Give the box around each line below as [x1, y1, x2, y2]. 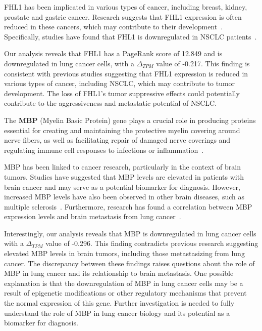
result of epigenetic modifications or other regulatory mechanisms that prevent [4, 287, 247, 298]
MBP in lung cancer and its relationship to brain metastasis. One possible [4, 268, 234, 278]
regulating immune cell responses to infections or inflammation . [4, 144, 204, 155]
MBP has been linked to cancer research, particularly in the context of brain [4, 161, 241, 172]
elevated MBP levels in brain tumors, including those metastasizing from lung [4, 248, 245, 259]
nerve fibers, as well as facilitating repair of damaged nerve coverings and [4, 135, 231, 145]
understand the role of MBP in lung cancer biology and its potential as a [4, 307, 230, 318]
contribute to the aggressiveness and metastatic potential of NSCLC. [4, 98, 217, 108]
